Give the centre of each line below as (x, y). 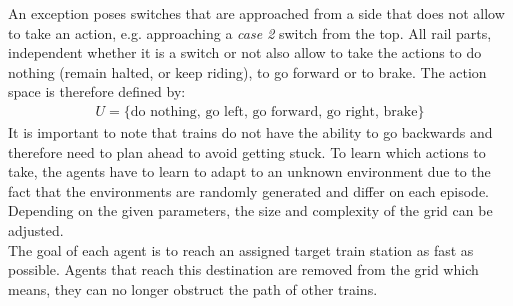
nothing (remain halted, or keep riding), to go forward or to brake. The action (247, 71)
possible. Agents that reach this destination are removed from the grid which (243, 269)
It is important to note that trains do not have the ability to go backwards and (250, 132)
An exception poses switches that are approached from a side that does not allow (256, 13)
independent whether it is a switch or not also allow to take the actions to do (245, 52)
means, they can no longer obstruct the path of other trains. (193, 288)
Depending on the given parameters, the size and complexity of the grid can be (250, 210)
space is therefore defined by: (97, 91)
